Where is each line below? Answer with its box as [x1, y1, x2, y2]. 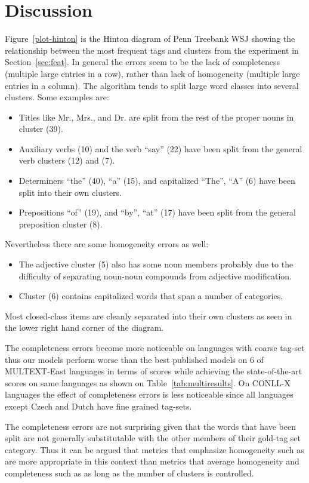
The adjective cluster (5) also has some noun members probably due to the [18, 258, 293, 270]
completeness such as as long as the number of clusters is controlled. [5, 466, 254, 479]
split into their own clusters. [18, 186, 122, 198]
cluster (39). [18, 122, 63, 135]
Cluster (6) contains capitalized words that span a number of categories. [18, 290, 283, 302]
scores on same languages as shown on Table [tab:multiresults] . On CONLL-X [5, 376, 291, 389]
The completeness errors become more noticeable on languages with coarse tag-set [5, 342, 305, 353]
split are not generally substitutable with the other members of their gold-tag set [5, 432, 301, 444]
